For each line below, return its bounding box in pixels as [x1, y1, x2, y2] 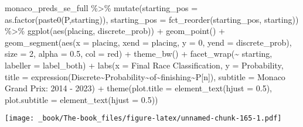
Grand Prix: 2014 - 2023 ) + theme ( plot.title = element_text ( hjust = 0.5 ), [5, 82, 272, 94]
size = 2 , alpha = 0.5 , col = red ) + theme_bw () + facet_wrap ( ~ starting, [5, 47, 273, 60]
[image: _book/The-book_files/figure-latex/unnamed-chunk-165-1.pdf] [5, 114, 282, 123]
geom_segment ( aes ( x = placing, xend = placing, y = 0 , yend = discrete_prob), [5, 36, 292, 48]
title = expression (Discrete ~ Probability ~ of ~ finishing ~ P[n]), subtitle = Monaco [5, 70, 285, 83]
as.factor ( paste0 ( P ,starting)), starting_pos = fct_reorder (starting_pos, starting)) [5, 13, 299, 25]
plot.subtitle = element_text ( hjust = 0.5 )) [5, 93, 158, 105]
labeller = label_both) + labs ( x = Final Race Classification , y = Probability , [5, 59, 284, 71]
